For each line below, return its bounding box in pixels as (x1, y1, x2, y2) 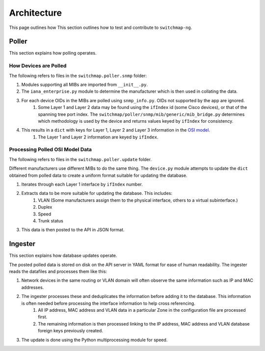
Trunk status (38, 217, 63, 223)
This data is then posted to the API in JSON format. (21, 227, 125, 233)
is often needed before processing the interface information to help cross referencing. (21, 300, 196, 306)
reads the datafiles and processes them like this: (9, 269, 107, 274)
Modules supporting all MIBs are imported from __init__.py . (21, 81, 148, 87)
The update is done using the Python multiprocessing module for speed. (21, 337, 168, 343)
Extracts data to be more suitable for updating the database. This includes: (21, 190, 173, 196)
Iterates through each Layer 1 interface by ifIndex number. (21, 182, 143, 188)
